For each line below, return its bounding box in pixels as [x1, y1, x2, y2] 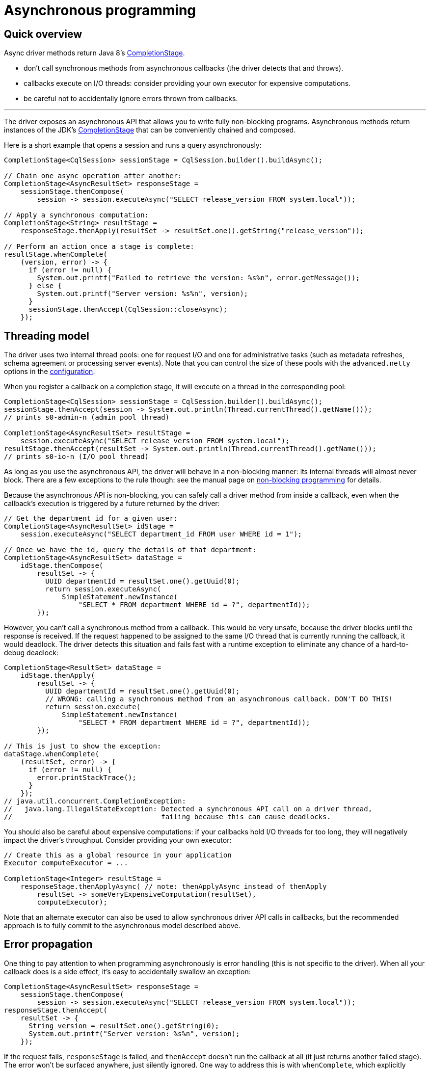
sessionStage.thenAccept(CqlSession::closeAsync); [28, 305, 228, 314]
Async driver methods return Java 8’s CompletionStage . [4, 49, 185, 57]
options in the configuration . [4, 367, 95, 376]
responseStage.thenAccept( [4, 1006, 107, 1014]
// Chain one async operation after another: [4, 172, 182, 180]
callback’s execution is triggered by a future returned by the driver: [4, 499, 220, 508]
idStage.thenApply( [20, 671, 95, 680]
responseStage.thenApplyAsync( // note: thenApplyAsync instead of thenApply [20, 883, 327, 891]
